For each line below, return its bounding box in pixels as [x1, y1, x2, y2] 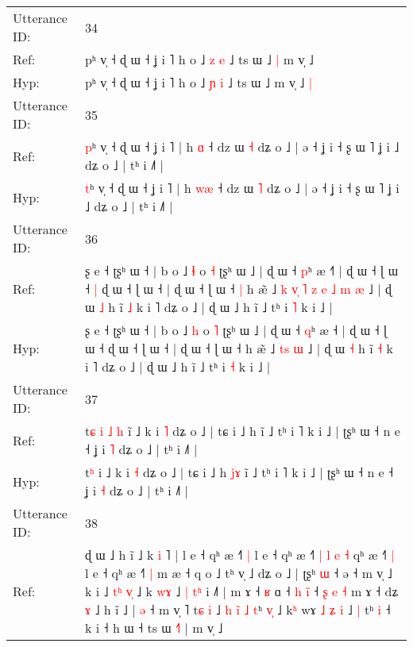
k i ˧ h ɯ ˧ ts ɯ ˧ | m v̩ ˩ [84, 618, 223, 637]
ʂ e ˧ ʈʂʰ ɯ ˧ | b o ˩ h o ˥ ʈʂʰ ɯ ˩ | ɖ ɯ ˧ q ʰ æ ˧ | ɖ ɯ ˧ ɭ [84, 321, 388, 339]
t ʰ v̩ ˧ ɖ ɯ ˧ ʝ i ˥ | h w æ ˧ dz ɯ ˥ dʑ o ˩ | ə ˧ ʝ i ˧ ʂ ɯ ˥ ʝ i [84, 179, 399, 197]
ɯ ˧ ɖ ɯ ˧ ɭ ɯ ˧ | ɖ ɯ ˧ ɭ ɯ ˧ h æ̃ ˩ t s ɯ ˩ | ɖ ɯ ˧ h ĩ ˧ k [84, 339, 393, 357]
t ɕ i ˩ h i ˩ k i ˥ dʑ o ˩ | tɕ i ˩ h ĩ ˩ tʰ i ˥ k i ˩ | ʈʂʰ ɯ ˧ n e [84, 422, 400, 440]
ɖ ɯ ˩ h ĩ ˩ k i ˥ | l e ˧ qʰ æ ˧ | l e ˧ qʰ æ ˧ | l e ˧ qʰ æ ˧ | [84, 545, 395, 564]
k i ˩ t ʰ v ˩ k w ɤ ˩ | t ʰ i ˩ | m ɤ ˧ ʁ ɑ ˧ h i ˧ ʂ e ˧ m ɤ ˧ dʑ [84, 582, 399, 600]
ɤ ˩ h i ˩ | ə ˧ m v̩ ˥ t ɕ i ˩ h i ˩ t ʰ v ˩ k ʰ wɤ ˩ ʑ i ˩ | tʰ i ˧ [84, 600, 391, 618]
